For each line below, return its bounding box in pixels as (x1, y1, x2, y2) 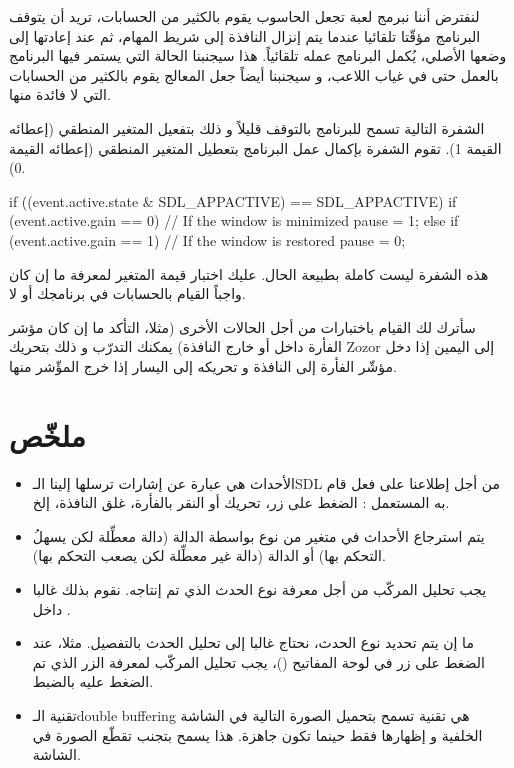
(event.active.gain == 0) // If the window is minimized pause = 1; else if (9, 210, 459, 231)
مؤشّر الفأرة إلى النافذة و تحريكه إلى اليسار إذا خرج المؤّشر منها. (9, 355, 397, 376)
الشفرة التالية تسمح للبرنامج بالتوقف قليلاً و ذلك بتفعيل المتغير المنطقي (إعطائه (9, 117, 485, 138)
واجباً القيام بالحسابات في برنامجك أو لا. (9, 283, 246, 304)
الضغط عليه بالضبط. (32, 671, 154, 692)
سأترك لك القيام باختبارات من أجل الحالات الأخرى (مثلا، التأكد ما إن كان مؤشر (9, 316, 476, 337)
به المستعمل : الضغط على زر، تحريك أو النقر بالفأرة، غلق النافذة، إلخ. (32, 492, 450, 513)
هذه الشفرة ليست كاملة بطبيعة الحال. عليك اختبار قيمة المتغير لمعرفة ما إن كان (9, 263, 489, 284)
